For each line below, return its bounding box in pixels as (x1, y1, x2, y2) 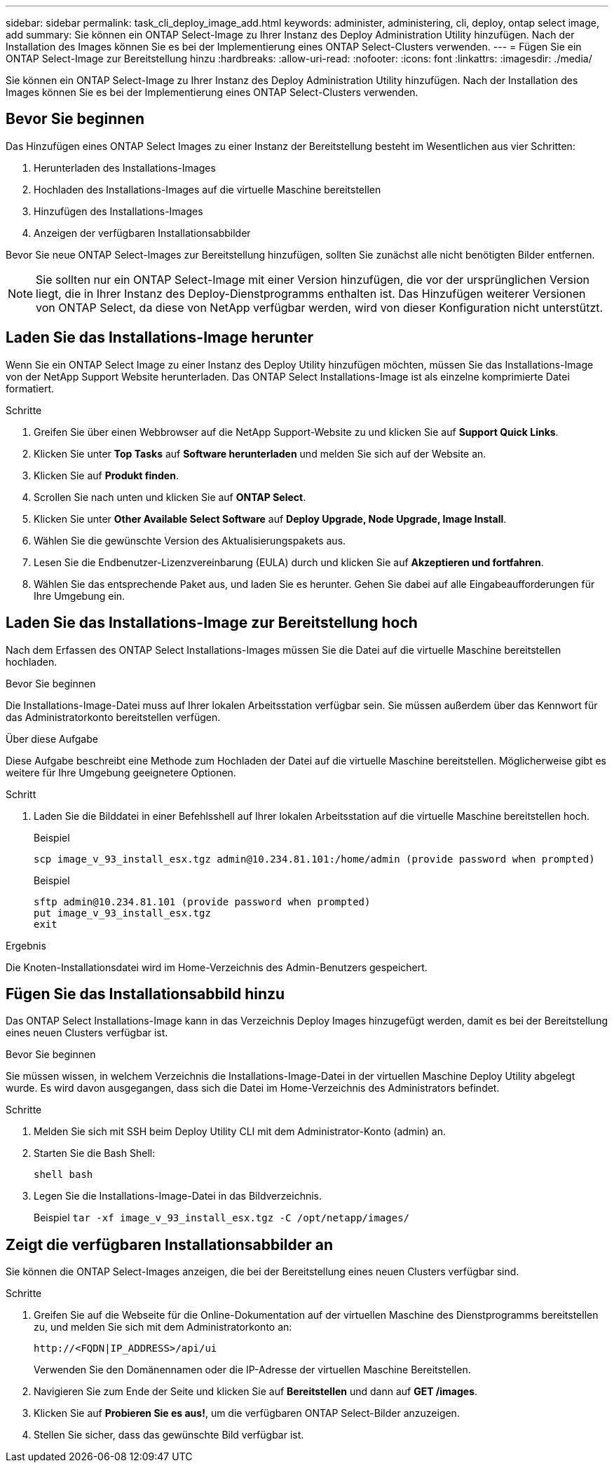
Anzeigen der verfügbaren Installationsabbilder (34, 226, 251, 239)
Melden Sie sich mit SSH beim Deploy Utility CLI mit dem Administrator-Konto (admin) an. (34, 1125, 446, 1138)
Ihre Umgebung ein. (34, 589, 125, 602)
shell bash (34, 1169, 93, 1181)
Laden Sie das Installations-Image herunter (6, 329, 313, 347)
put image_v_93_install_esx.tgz (34, 907, 211, 919)
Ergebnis (6, 939, 46, 952)
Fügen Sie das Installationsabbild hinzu (6, 985, 285, 1003)
